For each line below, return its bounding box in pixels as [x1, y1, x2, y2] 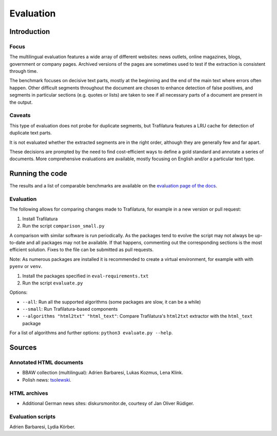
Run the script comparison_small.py [22, 223, 105, 229]
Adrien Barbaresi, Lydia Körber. [9, 424, 75, 430]
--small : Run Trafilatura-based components [22, 306, 118, 312]
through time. [9, 68, 38, 74]
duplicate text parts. [9, 130, 52, 136]
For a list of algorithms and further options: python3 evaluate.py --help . [9, 330, 173, 336]
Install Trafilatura [22, 216, 58, 222]
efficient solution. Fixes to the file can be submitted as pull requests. [9, 247, 154, 253]
